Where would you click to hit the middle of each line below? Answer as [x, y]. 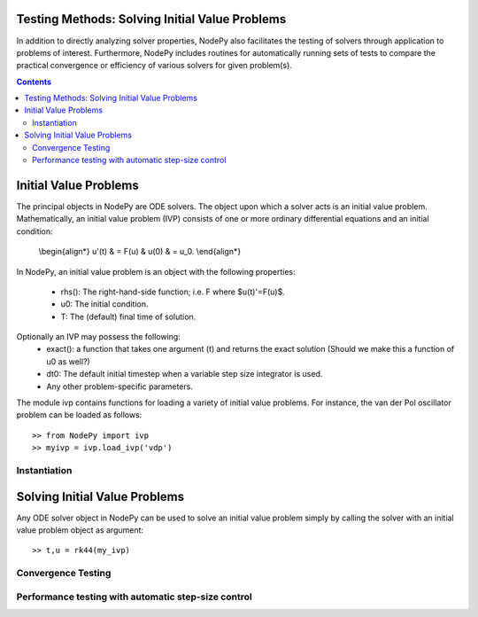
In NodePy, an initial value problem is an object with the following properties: [156, 271]
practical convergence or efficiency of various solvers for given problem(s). [154, 66]
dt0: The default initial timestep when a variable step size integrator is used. [185, 374]
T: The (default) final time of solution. [128, 316]
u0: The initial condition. [105, 304]
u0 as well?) [68, 361]
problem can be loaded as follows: [79, 415]
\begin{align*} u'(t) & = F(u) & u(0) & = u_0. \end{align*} [140, 252]
